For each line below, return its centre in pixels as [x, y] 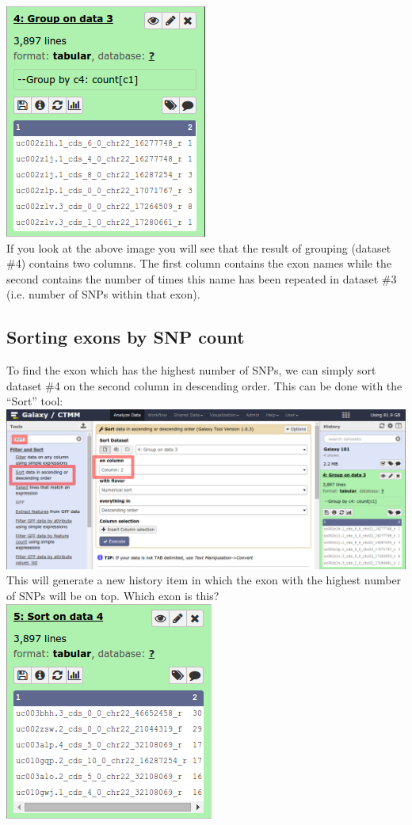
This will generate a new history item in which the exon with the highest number [204, 580]
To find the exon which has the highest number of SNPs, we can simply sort [191, 370]
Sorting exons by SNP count [126, 337]
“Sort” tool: [35, 401]
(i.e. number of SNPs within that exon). [103, 294]
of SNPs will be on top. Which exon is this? [113, 595]
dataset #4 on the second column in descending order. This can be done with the [204, 385]
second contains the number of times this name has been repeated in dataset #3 [202, 278]
